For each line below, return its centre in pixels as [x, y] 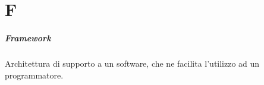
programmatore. [34, 75]
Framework [28, 37]
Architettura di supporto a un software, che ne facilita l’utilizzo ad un [132, 63]
